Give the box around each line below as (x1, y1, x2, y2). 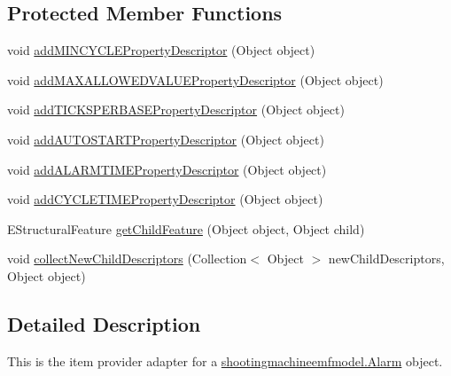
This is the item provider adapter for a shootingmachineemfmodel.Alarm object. (7, 351, 443, 370)
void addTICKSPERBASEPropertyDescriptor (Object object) (7, 100, 345, 119)
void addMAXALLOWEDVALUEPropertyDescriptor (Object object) (7, 70, 384, 89)
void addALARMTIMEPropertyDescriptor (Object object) (7, 160, 327, 178)
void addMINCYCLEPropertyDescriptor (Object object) (7, 41, 315, 59)
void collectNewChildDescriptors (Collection (7, 249, 247, 268)
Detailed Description (7, 309, 201, 337)
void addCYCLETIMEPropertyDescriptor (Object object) (7, 190, 323, 208)
